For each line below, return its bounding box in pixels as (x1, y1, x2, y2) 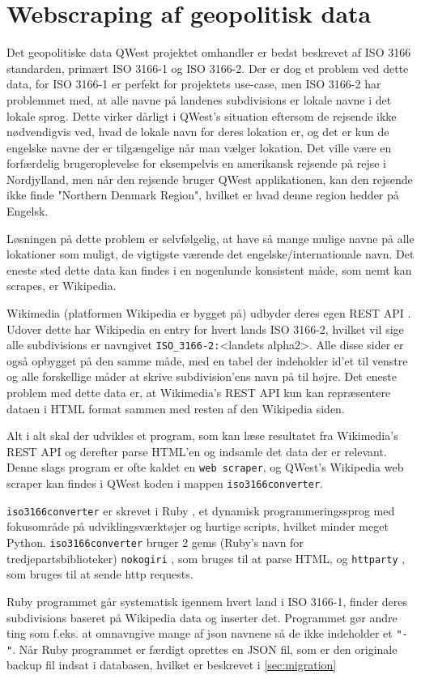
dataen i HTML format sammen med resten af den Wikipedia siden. (6, 399, 345, 416)
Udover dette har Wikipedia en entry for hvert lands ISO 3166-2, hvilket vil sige (6, 320, 404, 337)
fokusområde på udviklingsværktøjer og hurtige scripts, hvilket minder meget (6, 518, 389, 535)
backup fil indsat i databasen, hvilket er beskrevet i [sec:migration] (6, 656, 337, 673)
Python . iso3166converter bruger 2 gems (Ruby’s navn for (6, 534, 304, 550)
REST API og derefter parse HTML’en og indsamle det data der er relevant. (6, 442, 387, 459)
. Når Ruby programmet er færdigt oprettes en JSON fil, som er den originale (12, 640, 398, 657)
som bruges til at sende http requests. (6, 566, 193, 583)
